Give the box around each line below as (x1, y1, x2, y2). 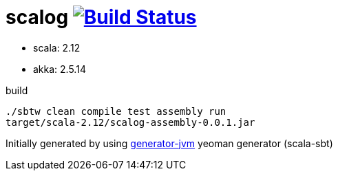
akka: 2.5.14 (33, 63, 86, 75)
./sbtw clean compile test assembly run (6, 105, 226, 117)
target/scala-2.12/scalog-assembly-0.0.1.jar (6, 116, 255, 128)
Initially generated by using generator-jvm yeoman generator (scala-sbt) (6, 137, 333, 149)
